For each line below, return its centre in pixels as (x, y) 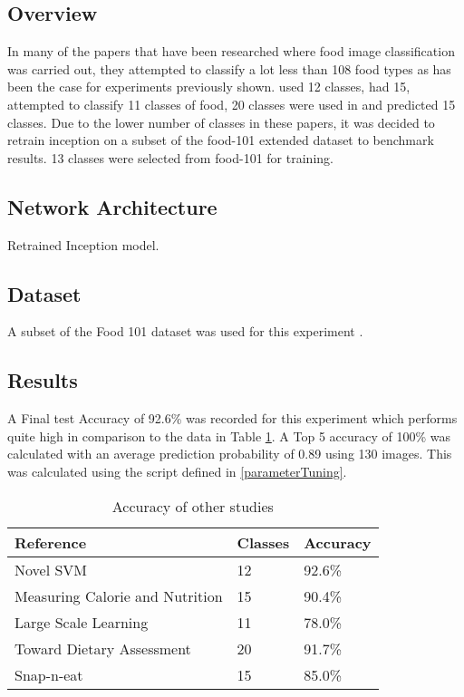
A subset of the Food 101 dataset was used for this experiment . (185, 331)
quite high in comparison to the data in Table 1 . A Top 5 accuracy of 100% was (229, 436)
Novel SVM (51, 569)
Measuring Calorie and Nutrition (119, 595)
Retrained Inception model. (83, 244)
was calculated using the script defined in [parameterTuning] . (177, 471)
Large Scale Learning (82, 622)
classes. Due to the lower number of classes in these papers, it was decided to (221, 122)
